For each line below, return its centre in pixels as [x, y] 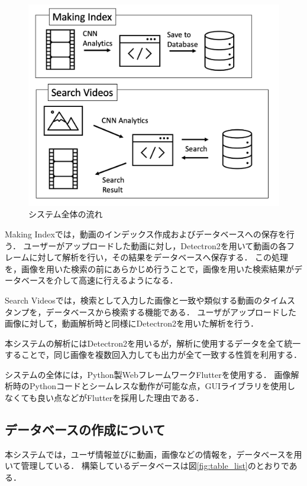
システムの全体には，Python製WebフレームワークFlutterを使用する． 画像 [148, 374]
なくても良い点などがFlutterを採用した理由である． [104, 398]
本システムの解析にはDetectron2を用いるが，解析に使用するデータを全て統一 [153, 343]
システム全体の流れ [66, 214]
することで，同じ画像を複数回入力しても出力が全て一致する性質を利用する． [153, 355]
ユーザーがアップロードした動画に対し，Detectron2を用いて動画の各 [155, 245]
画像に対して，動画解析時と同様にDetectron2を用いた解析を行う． [132, 323]
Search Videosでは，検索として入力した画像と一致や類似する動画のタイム [146, 300]
